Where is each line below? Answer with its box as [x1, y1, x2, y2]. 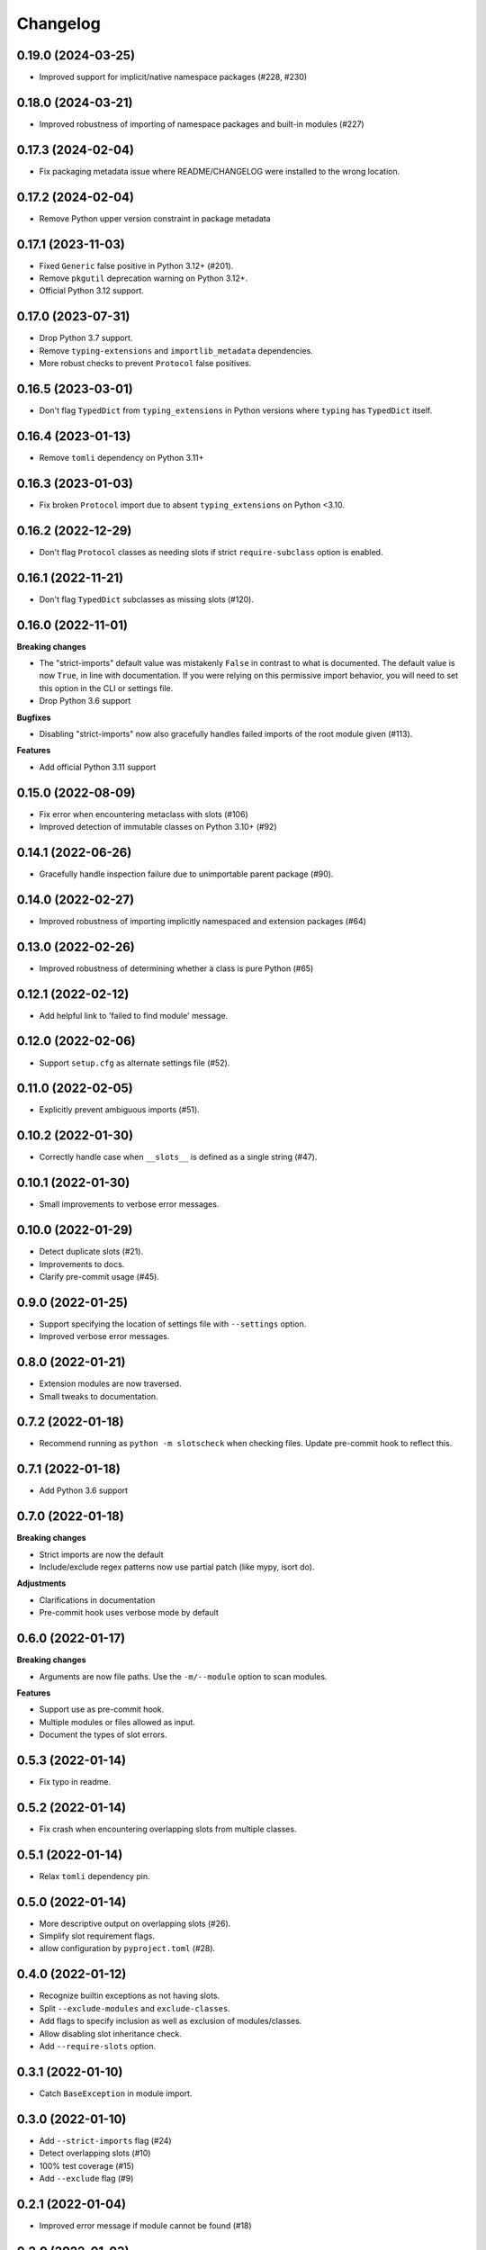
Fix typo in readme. [39, 1776, 112, 1786]
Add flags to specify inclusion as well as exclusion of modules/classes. [39, 2016, 302, 2027]
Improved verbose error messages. [39, 1331, 170, 1342]
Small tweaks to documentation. [39, 1390, 158, 1401]
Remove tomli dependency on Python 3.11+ [39, 452, 204, 463]
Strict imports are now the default [39, 1549, 164, 1560]
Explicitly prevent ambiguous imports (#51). [39, 1104, 200, 1115]
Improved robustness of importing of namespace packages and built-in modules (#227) [39, 118, 364, 130]
